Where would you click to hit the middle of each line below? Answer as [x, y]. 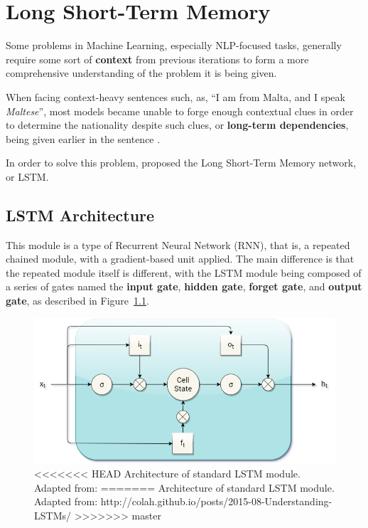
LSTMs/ [53, 516]
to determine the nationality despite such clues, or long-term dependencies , [177, 125]
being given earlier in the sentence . [83, 138]
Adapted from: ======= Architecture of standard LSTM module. [184, 487]
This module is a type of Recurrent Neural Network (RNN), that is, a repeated [178, 244]
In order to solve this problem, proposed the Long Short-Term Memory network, [181, 163]
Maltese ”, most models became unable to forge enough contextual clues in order [180, 111]
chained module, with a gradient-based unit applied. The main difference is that [180, 259]
